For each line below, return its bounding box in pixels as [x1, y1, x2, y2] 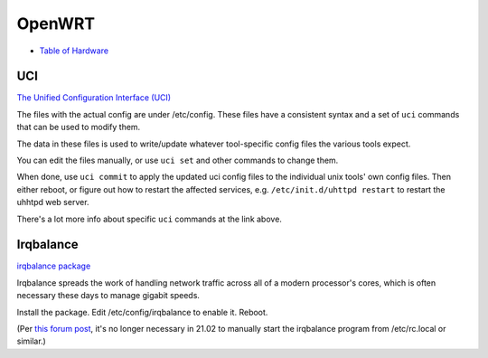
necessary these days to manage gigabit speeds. [16, 290, 201, 301]
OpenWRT [16, 14, 96, 33]
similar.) [16, 335, 47, 347]
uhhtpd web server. [16, 197, 89, 208]
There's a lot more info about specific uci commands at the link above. [16, 213, 282, 224]
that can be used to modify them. [16, 122, 141, 133]
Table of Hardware [39, 45, 108, 56]
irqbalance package [16, 260, 91, 271]
